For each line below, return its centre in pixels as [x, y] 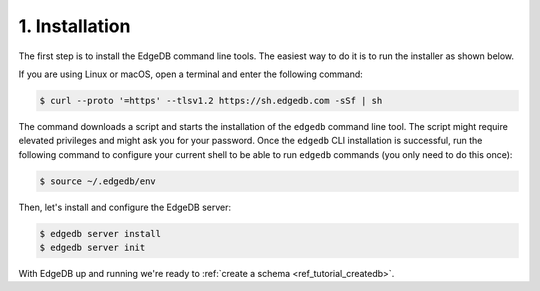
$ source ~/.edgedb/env [98, 181]
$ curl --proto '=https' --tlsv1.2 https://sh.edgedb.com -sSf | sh [211, 100]
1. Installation [74, 26]
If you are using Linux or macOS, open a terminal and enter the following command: [191, 74]
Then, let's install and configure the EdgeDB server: [125, 207]
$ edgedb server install [100, 233]
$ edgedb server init [92, 248]
